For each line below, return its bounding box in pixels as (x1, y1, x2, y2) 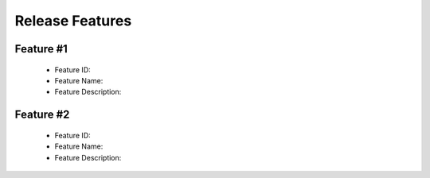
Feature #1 (14, 42, 68, 56)
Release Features (14, 12, 132, 29)
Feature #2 (14, 108, 70, 122)
